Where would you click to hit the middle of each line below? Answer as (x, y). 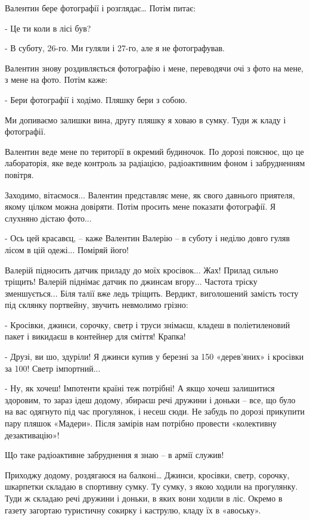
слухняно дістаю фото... (48, 218)
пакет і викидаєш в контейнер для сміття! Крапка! (95, 336)
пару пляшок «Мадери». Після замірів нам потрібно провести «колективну (141, 423)
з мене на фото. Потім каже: (56, 80)
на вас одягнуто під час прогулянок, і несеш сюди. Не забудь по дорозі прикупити (155, 411)
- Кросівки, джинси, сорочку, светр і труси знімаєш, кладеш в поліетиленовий (148, 324)
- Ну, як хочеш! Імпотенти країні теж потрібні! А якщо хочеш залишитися (140, 388)
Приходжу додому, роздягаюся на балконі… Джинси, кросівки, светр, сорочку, (147, 474)
